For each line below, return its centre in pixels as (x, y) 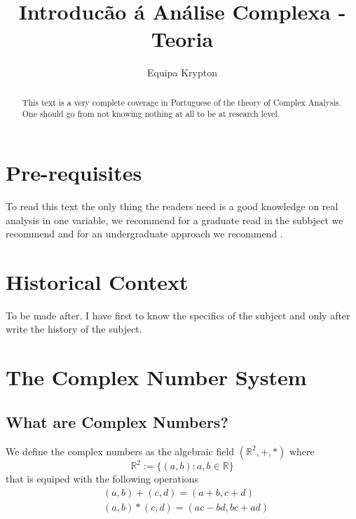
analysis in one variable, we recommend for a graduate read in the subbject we (174, 220)
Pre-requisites (74, 173)
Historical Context (97, 281)
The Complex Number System (156, 377)
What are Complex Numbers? (117, 421)
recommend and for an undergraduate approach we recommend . (144, 234)
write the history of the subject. (74, 329)
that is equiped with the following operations (102, 479)
